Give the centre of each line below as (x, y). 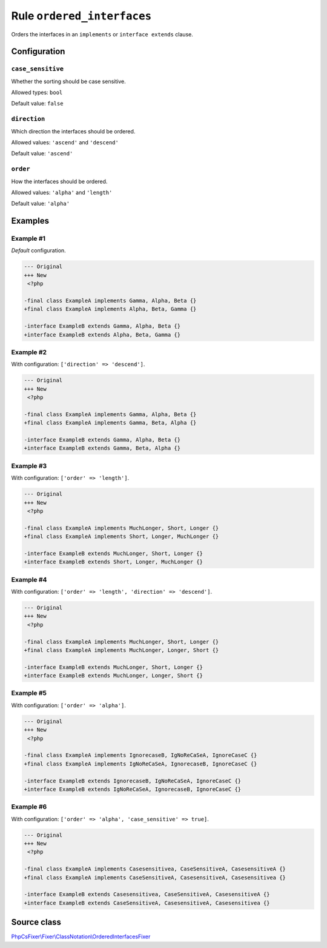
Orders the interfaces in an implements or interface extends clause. (102, 34)
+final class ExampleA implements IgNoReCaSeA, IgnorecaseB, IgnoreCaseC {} (140, 764)
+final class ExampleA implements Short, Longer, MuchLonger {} (121, 536)
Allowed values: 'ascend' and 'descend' (65, 143)
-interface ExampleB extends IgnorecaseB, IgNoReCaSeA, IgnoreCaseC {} (133, 781)
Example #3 (29, 466)
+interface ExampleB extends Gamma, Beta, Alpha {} (102, 448)
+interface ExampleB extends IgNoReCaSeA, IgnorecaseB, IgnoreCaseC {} (133, 789)
